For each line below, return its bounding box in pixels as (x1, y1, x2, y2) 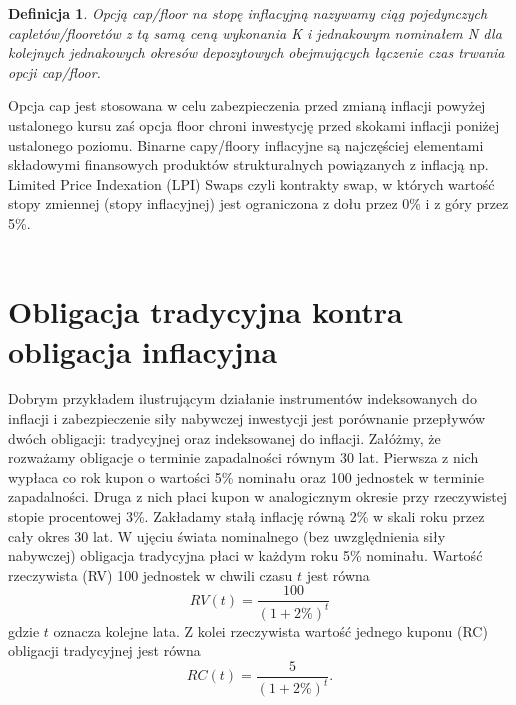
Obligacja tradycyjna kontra (8, 291, 403, 332)
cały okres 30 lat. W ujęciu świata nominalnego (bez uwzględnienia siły (8, 525, 446, 546)
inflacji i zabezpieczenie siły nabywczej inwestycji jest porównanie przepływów (8, 408, 486, 429)
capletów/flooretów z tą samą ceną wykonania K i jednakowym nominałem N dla (8, 22, 502, 43)
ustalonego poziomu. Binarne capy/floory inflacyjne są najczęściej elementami (8, 134, 484, 155)
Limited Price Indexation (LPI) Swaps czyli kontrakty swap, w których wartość (8, 173, 495, 194)
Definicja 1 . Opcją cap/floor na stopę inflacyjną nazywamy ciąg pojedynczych (8, 3, 488, 23)
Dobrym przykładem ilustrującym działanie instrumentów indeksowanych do (8, 388, 477, 409)
